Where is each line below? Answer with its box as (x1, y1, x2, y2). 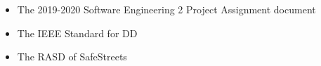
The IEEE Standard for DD (17, 25, 138, 40)
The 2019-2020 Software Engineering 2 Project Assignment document (17, 2, 316, 16)
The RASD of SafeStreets (17, 49, 127, 64)
